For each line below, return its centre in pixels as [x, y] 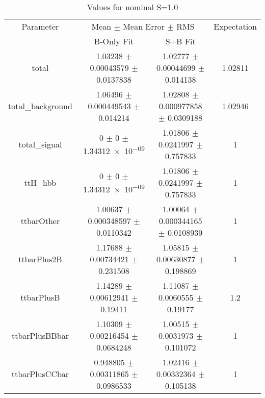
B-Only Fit [114, 41]
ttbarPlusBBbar [40, 335]
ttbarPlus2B [40, 259]
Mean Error [144, 26]
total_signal [40, 144]
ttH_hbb [40, 182]
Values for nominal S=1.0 [132, 7]
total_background [40, 106]
